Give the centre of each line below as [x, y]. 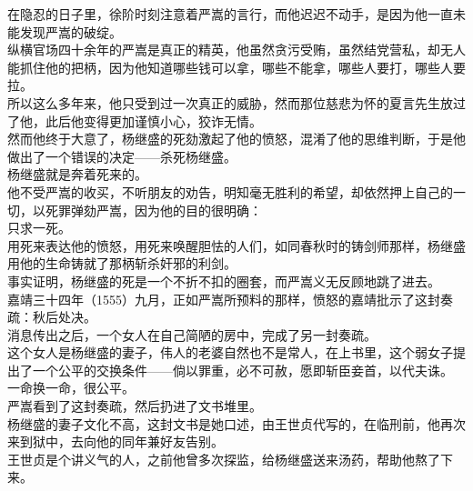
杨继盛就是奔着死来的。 [77, 174]
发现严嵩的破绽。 [70, 31]
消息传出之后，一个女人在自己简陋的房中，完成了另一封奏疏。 [192, 334]
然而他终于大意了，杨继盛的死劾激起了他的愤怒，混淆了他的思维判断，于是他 [236, 139]
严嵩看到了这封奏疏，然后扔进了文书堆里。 [135, 406]
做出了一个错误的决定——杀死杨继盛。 [122, 156]
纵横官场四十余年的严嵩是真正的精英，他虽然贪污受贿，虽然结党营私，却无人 [236, 50]
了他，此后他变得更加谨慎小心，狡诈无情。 [135, 120]
